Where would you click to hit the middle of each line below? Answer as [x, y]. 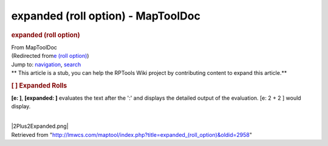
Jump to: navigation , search [46, 64]
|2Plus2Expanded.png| [40, 126]
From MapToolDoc [34, 47]
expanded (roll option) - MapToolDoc [106, 16]
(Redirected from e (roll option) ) [50, 56]
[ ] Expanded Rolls [39, 85]
